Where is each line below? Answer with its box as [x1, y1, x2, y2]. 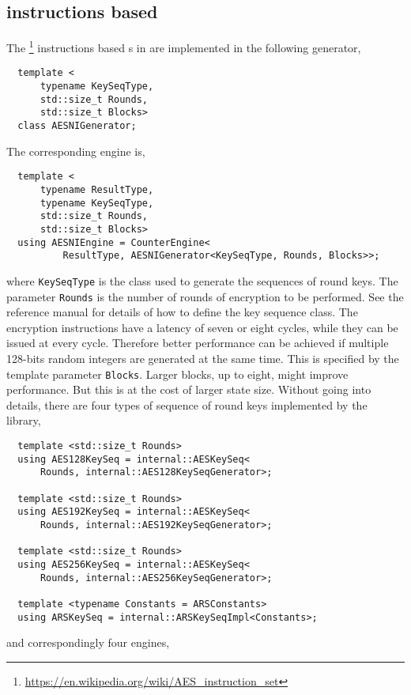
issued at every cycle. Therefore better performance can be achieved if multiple [6, 334, 389, 351]
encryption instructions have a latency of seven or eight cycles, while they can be [6, 319, 398, 335]
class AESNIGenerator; [17, 120, 137, 132]
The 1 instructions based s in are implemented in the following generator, [6, 37, 361, 55]
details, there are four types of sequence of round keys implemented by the [6, 396, 368, 413]
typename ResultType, [40, 183, 154, 195]
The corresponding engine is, [6, 142, 145, 159]
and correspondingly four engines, [6, 634, 170, 651]
